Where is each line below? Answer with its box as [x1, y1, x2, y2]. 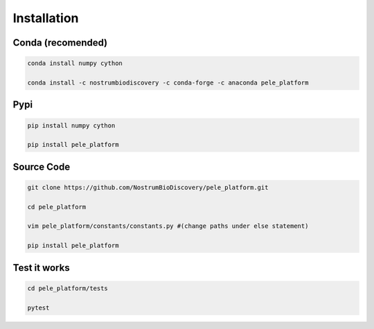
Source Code [12, 161, 71, 172]
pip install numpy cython [27, 121, 116, 130]
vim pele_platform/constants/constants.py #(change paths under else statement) [27, 222, 309, 230]
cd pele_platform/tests [27, 284, 109, 292]
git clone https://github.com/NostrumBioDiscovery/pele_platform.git [27, 184, 269, 191]
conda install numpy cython [27, 60, 123, 67]
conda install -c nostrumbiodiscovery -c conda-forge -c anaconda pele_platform [27, 78, 309, 87]
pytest [27, 303, 50, 312]
